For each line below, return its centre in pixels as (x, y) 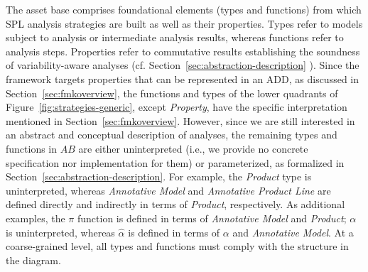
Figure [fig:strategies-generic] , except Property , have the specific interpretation (177, 107)
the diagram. (33, 260)
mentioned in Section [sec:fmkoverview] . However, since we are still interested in (180, 120)
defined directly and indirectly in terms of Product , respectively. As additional (175, 204)
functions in (32, 148)
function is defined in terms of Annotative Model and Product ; (212, 218)
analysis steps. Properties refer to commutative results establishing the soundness (183, 51)
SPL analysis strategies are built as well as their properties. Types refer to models (184, 23)
